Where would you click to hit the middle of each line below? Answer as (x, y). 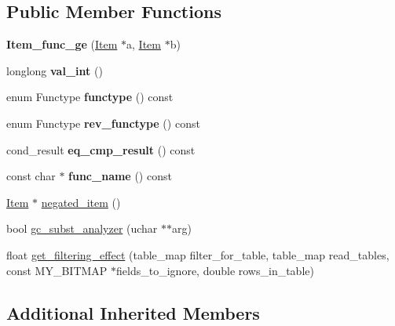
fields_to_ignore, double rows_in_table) (215, 270)
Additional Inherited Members (133, 312)
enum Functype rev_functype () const (103, 123)
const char (31, 176)
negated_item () (81, 202)
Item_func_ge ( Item (62, 44)
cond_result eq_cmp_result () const (101, 149)
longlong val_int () (55, 70)
